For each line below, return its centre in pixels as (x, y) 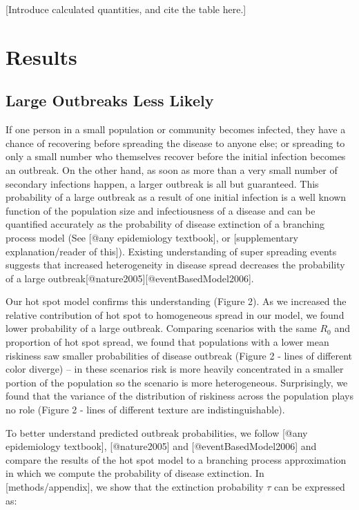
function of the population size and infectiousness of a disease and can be (161, 210)
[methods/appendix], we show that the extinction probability (135, 487)
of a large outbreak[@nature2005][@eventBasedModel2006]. (130, 278)
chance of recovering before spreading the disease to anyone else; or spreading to (175, 143)
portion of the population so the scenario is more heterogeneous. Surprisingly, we (177, 382)
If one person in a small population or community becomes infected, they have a (176, 129)
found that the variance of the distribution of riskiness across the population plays (179, 396)
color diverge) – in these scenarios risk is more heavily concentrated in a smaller (175, 369)
